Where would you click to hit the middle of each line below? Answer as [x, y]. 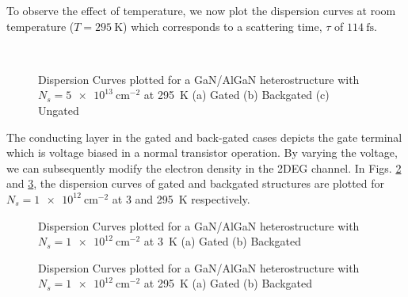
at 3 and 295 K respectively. [181, 198]
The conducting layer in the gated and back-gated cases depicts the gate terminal [204, 137]
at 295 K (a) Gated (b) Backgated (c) [236, 95]
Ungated [59, 110]
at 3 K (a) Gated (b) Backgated [223, 241]
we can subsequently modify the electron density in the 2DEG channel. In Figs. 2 [204, 168]
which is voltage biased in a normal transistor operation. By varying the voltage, [202, 152]
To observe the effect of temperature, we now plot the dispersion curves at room [201, 10]
